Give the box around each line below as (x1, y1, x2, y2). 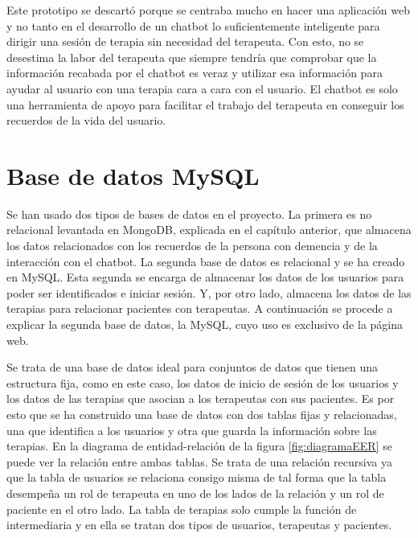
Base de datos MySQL (6, 158, 260, 191)
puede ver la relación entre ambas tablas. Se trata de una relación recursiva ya (6, 453, 392, 470)
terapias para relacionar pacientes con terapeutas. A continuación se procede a (6, 300, 393, 317)
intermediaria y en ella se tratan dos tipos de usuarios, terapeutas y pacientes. (6, 516, 392, 533)
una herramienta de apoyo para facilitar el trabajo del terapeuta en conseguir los (6, 96, 404, 113)
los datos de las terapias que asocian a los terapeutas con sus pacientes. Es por (6, 390, 395, 407)
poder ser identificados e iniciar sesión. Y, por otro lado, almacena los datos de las (6, 284, 412, 301)
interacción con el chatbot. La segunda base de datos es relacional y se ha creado (6, 253, 405, 269)
